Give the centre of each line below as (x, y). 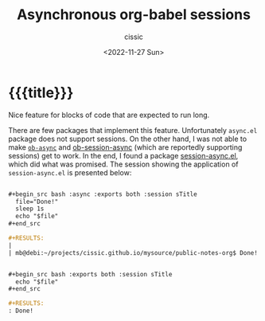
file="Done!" (37, 202)
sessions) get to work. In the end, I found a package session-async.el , (123, 155)
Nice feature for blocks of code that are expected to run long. (109, 115)
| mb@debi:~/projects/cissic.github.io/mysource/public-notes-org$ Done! (133, 252)
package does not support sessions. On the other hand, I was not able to (128, 139)
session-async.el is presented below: (70, 172)
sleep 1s (30, 209)
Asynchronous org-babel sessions (134, 15)
